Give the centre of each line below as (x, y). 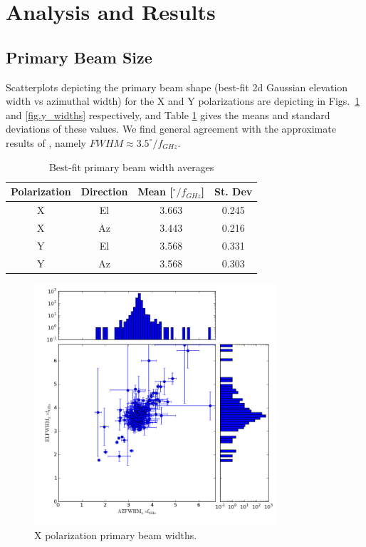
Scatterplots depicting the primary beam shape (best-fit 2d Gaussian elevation (177, 87)
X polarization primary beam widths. (116, 535)
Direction (104, 191)
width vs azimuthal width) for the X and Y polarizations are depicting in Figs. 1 (183, 101)
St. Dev (234, 191)
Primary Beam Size (79, 57)
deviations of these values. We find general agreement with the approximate (171, 129)
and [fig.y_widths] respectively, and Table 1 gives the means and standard (168, 114)
